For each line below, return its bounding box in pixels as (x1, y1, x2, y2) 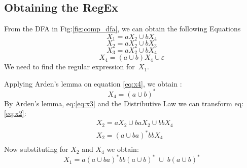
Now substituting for (4, 144, 68, 154)
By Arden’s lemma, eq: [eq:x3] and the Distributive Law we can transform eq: (4, 98, 243, 108)
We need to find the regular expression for (4, 61, 135, 72)
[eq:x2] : (4, 108, 26, 118)
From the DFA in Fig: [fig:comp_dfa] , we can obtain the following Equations (4, 23, 241, 34)
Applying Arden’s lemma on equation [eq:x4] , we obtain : (4, 78, 182, 89)
